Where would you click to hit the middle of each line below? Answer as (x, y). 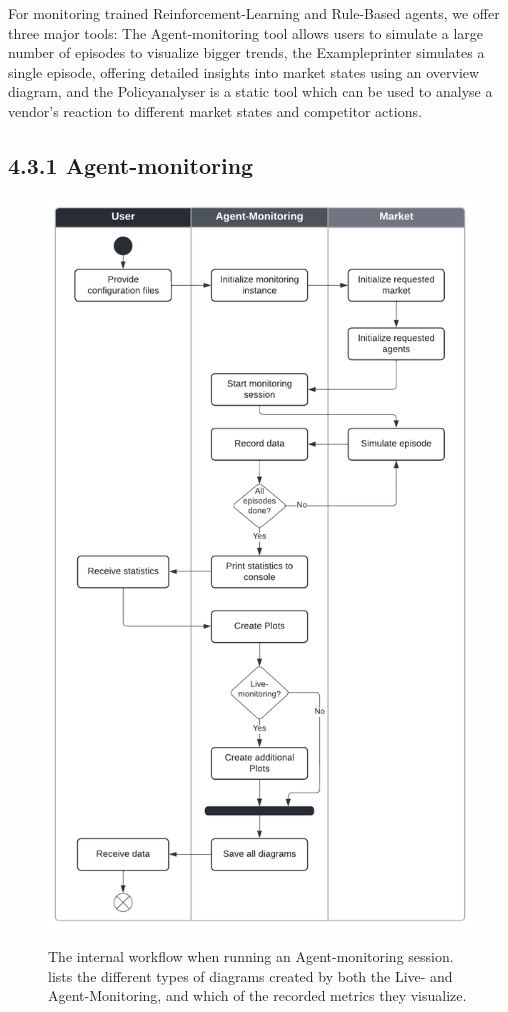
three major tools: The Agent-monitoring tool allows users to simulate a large (245, 32)
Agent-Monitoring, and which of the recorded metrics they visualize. (257, 995)
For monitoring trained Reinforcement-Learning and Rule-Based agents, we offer (254, 13)
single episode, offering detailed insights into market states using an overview (244, 71)
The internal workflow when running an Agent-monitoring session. (251, 956)
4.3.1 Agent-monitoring (131, 164)
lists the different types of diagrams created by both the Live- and (250, 975)
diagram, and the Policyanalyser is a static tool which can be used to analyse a (250, 91)
